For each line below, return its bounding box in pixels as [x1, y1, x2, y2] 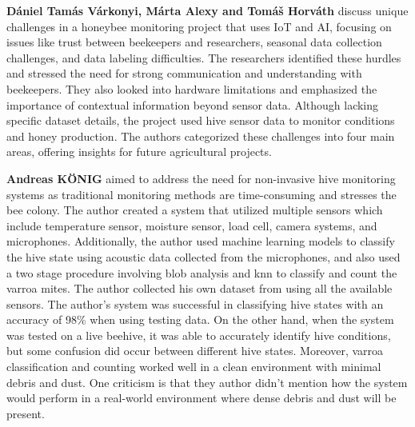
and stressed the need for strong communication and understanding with [6, 65, 362, 82]
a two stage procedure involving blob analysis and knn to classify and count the [6, 264, 397, 281]
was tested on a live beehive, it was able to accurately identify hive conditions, [6, 326, 391, 343]
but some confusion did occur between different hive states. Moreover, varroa [6, 342, 384, 359]
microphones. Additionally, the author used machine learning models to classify [6, 233, 395, 249]
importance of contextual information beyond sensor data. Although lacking [6, 96, 379, 113]
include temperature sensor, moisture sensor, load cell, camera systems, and [6, 217, 377, 233]
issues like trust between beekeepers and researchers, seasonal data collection [6, 34, 382, 50]
